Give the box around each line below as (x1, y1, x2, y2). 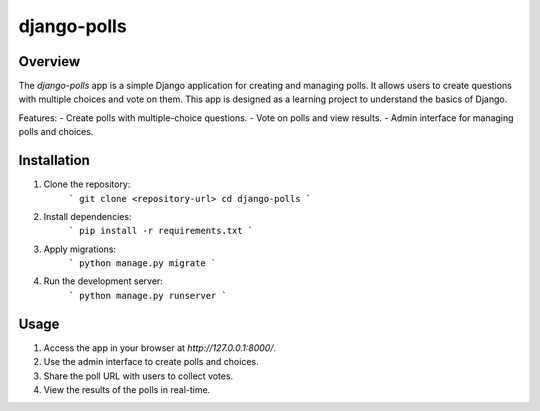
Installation (18, 152, 90, 169)
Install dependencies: (43, 210, 132, 222)
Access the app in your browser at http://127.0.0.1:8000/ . (43, 341, 277, 354)
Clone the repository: (43, 178, 131, 190)
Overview (18, 53, 81, 70)
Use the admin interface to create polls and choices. (43, 356, 259, 368)
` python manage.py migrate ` (68, 258, 217, 269)
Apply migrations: (43, 243, 117, 255)
